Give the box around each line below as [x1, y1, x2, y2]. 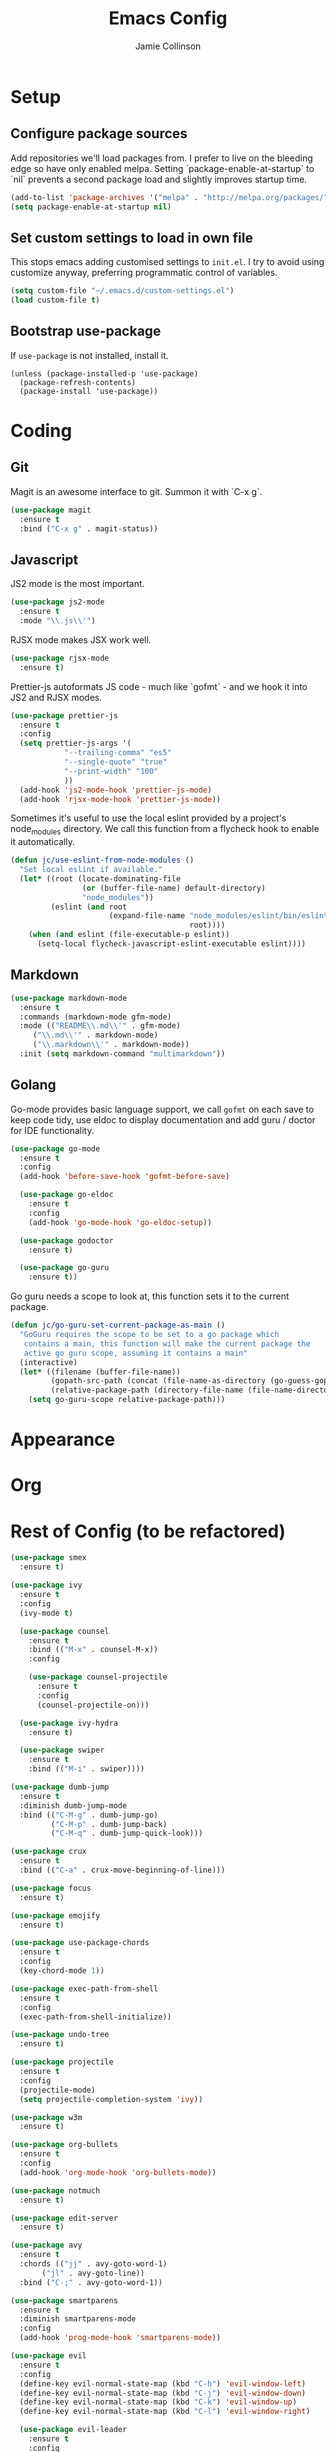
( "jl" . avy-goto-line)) [41, 2268, 145, 2278]
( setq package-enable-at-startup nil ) [10, 202, 172, 212]
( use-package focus [10, 1883, 92, 1893]
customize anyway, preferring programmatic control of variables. [10, 267, 278, 279]
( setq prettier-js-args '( [19, 738, 132, 749]
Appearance [10, 1428, 116, 1451]
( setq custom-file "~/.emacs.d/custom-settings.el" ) [10, 286, 235, 296]
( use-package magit [10, 505, 92, 515]
